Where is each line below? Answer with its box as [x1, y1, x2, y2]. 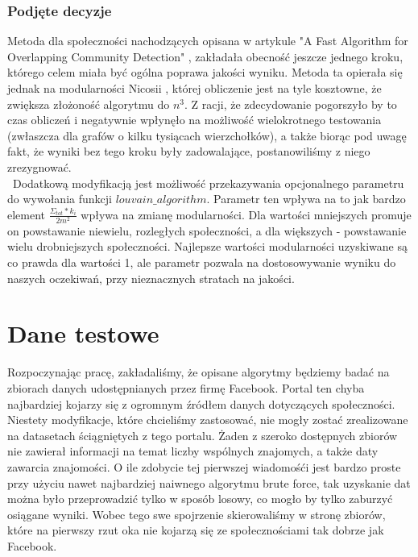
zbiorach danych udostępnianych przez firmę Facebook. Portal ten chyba [7, 379, 365, 396]
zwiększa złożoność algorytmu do [7, 95, 170, 112]
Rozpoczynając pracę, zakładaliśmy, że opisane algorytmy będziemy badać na [7, 364, 390, 380]
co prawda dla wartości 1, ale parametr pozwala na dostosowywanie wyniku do [7, 254, 396, 271]
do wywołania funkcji [7, 190, 112, 207]
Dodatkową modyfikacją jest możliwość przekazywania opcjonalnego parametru [12, 174, 404, 191]
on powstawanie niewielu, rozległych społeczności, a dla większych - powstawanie [7, 222, 407, 239]
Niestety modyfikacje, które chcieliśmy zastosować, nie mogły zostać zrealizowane [7, 411, 408, 428]
